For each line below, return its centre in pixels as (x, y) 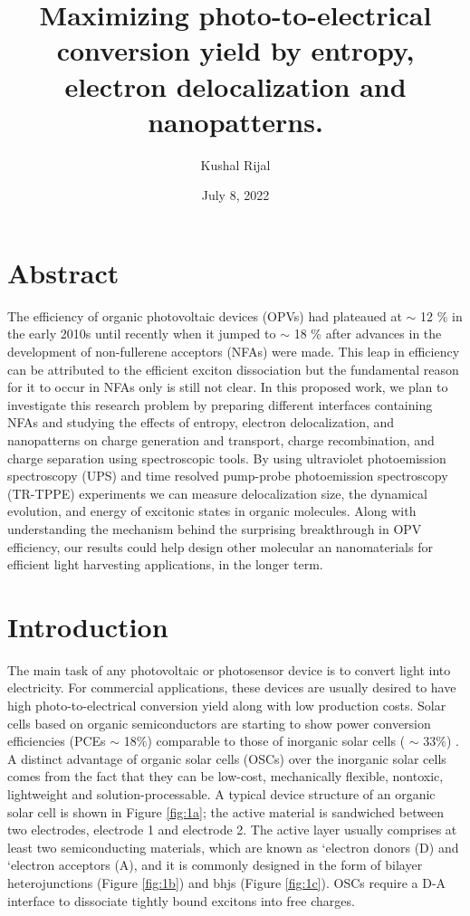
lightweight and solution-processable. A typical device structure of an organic (221, 794)
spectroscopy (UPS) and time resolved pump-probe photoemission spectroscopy (228, 476)
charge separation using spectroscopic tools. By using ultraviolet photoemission (227, 458)
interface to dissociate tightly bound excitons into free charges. (181, 900)
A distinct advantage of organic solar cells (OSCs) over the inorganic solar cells (227, 758)
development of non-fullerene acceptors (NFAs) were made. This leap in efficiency (234, 351)
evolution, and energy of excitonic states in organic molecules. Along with (212, 511)
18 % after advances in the (368, 334)
